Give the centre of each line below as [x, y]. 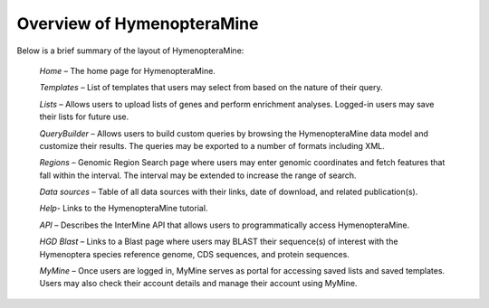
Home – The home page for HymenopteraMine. [128, 70]
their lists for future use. [84, 117]
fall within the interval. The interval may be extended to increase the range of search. [198, 175]
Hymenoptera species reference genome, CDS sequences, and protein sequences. [195, 254]
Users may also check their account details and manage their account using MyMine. [198, 284]
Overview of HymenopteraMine [138, 23]
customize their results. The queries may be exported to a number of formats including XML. [212, 145]
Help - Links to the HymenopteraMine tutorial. [124, 209]
